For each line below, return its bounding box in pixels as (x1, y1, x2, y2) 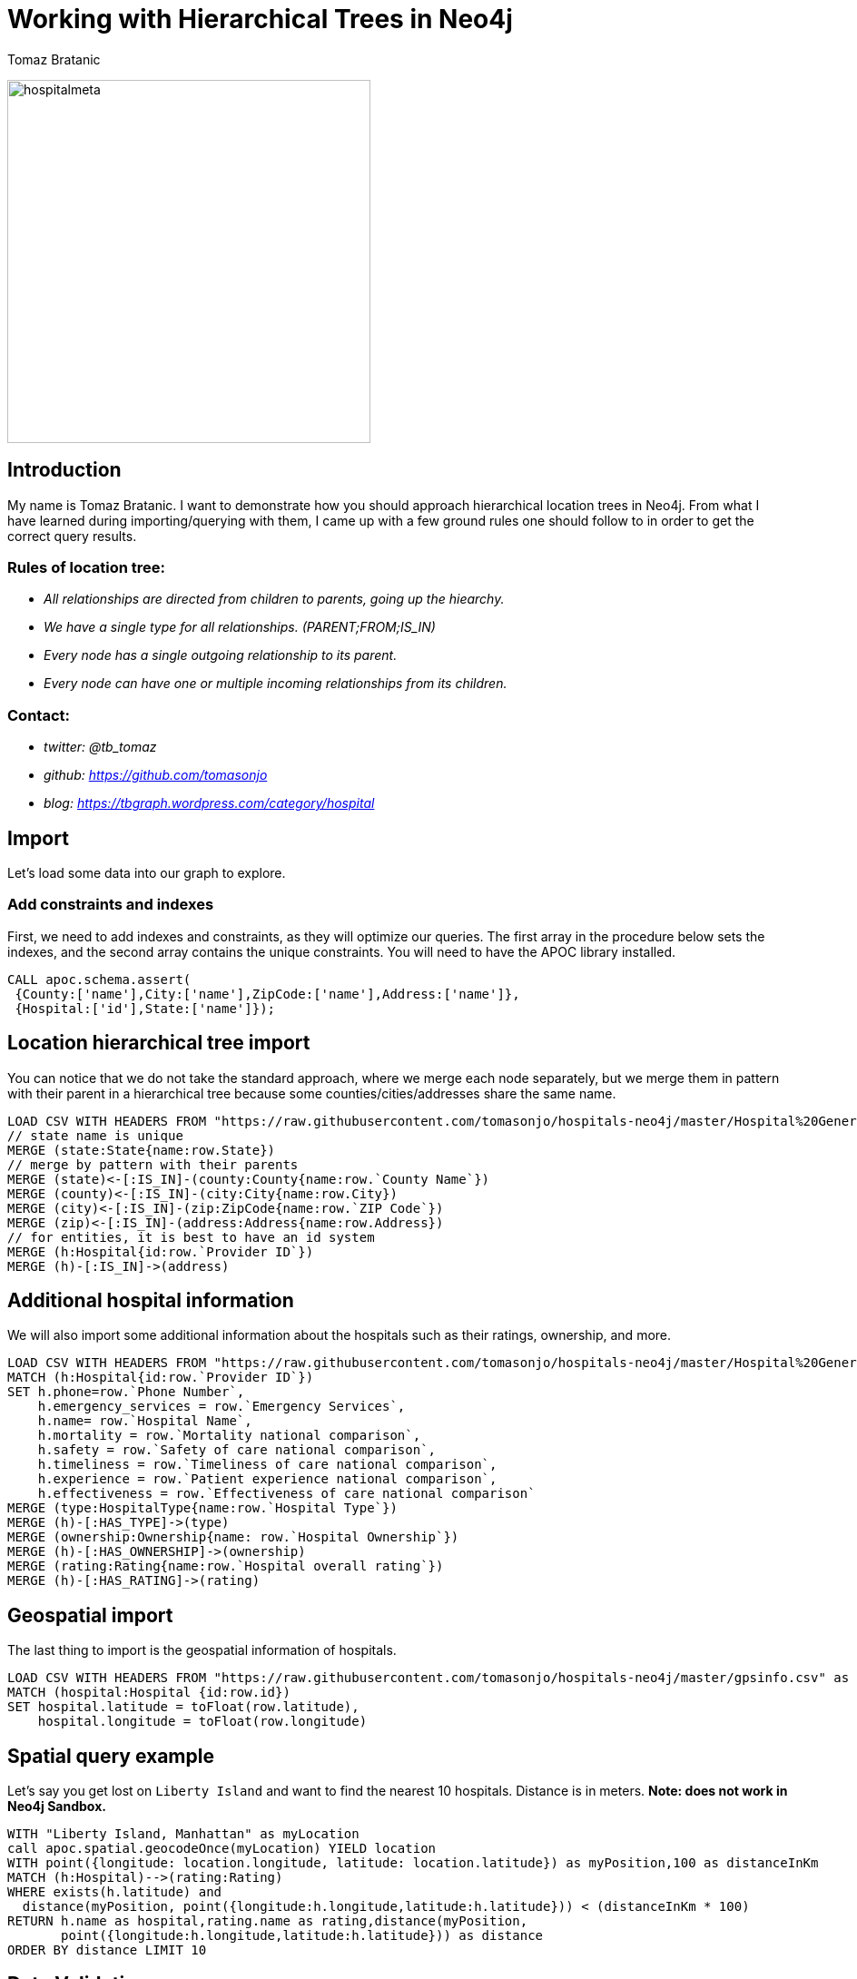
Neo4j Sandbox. (7, 1798, 106, 1815)
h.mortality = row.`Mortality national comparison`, (37, 1428, 421, 1443)
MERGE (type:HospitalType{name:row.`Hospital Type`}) (7, 1501, 398, 1516)
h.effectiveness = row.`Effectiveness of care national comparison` (37, 1486, 536, 1501)
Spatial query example (7, 1744, 214, 1767)
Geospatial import (7, 1603, 173, 1627)
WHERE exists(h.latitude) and (7, 1885, 222, 1900)
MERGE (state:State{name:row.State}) (7, 1142, 276, 1157)
